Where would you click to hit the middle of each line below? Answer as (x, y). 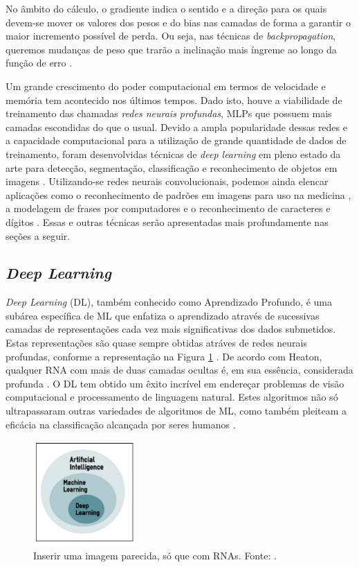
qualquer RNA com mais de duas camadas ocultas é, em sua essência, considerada (179, 370)
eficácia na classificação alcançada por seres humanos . (121, 424)
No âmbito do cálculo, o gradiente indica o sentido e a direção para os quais (166, 8)
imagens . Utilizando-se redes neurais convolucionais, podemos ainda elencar (167, 181)
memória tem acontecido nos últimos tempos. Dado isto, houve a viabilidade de (174, 99)
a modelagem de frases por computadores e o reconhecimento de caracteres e (168, 208)
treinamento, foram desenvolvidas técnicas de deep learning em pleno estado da (173, 154)
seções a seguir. (38, 235)
